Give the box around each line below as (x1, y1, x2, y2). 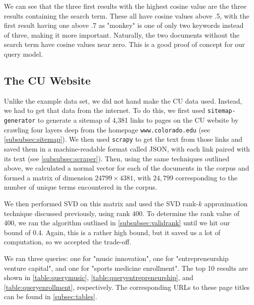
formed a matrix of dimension (4, 172, 93, 182)
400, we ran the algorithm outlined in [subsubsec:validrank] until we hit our (4, 218, 230, 228)
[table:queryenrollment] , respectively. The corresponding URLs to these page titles (4, 282, 250, 292)
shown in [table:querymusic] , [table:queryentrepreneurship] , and (4, 272, 193, 283)
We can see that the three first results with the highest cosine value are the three (4, 1, 247, 11)
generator (4, 117, 36, 125)
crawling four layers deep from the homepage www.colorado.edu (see (4, 124, 211, 134)
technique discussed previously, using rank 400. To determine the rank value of (4, 208, 240, 218)
